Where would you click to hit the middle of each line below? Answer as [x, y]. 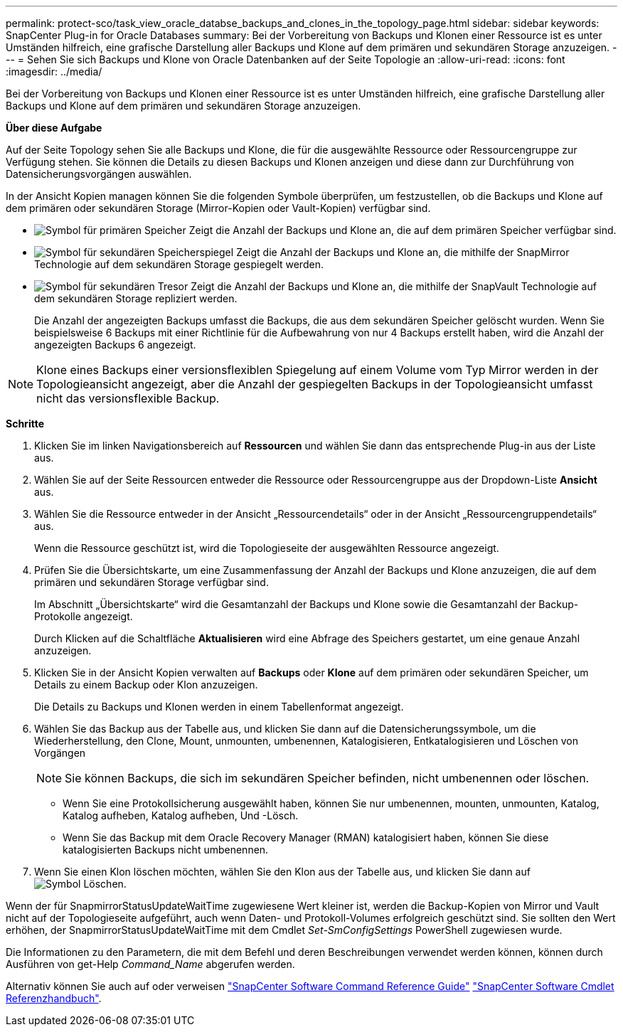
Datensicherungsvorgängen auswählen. [99, 174]
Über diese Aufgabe [54, 128]
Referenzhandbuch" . [54, 998]
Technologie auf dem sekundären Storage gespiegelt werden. [179, 264]
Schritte [25, 424]
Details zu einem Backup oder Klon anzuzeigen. [146, 685]
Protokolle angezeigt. [84, 616]
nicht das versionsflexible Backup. [128, 398]
